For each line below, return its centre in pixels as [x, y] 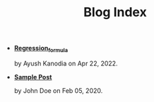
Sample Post [33, 77]
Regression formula [41, 49]
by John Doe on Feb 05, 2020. [58, 90]
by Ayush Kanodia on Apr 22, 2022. [66, 63]
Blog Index [115, 12]
